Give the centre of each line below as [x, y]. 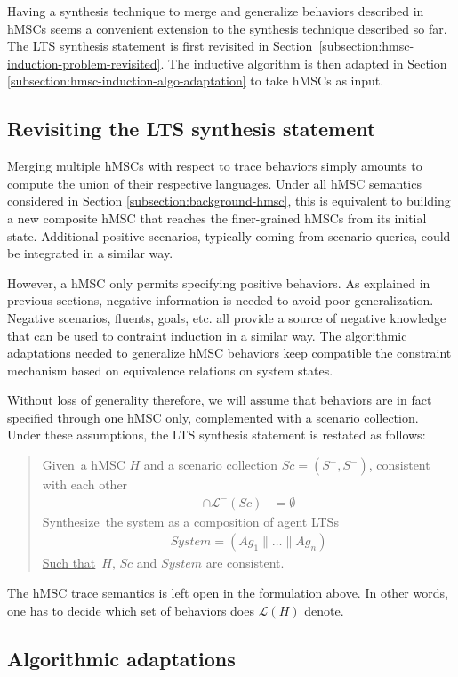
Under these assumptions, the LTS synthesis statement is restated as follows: [217, 435]
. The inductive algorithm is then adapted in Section [304, 63]
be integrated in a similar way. [90, 253]
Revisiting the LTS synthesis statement [192, 129]
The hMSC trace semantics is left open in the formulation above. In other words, [228, 592]
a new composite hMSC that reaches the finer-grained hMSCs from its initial [217, 218]
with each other [85, 484]
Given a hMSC [84, 465]
